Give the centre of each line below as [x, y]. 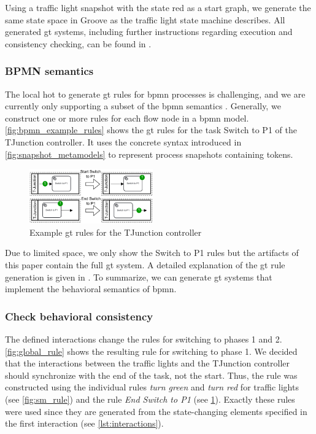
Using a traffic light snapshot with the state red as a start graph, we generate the [158, 7]
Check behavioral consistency [79, 316]
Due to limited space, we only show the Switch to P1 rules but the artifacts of [152, 253]
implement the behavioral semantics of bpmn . [91, 289]
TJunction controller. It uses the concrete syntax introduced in [123, 141]
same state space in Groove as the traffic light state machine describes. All [145, 19]
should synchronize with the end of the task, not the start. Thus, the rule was [151, 375]
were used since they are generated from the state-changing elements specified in [156, 411]
